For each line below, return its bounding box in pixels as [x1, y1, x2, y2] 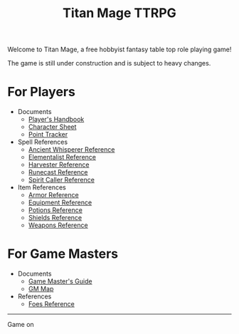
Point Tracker [28, 130, 68, 139]
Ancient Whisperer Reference [28, 145, 115, 154]
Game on [7, 320, 34, 329]
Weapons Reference [28, 221, 88, 229]
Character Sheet [28, 122, 77, 131]
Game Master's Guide [28, 277, 92, 286]
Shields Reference [28, 214, 83, 222]
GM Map [28, 285, 54, 293]
